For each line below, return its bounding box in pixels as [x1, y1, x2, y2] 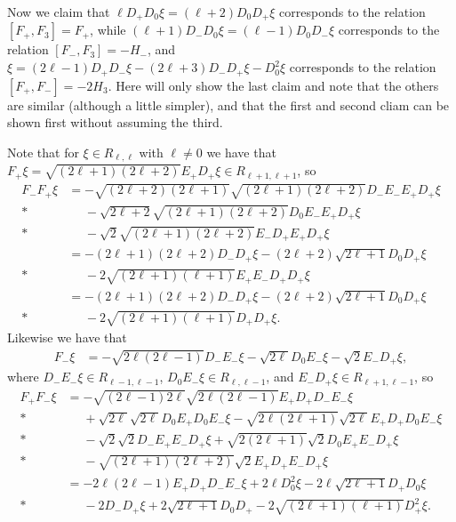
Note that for [7, 142, 79, 161]
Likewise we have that [7, 328, 127, 347]
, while [90, 20, 126, 39]
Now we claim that [7, 3, 110, 20]
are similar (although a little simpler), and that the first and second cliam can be [7, 95, 450, 114]
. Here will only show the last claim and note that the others [108, 76, 439, 94]
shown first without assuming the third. [7, 113, 223, 132]
